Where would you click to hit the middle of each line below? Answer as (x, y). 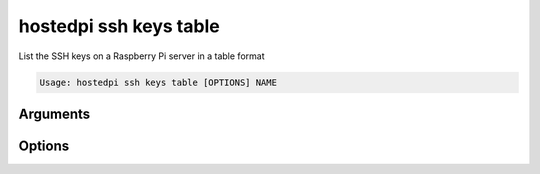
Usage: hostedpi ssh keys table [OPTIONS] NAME (158, 82)
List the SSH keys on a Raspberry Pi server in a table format (141, 56)
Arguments (54, 113)
